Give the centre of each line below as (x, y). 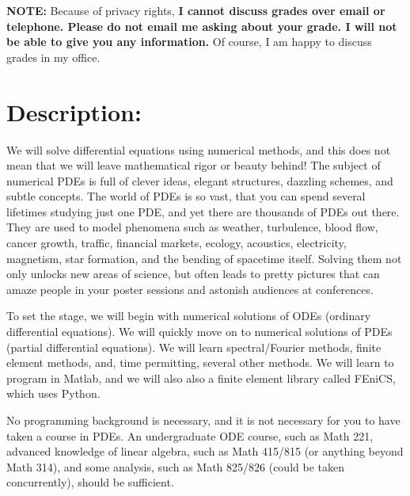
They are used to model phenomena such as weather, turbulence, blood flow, (192, 227)
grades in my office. (53, 57)
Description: (74, 111)
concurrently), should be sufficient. (90, 482)
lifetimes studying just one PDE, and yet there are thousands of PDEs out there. (203, 211)
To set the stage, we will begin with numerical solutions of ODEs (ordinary (189, 316)
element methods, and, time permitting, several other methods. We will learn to (200, 362)
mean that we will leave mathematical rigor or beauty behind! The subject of (194, 165)
